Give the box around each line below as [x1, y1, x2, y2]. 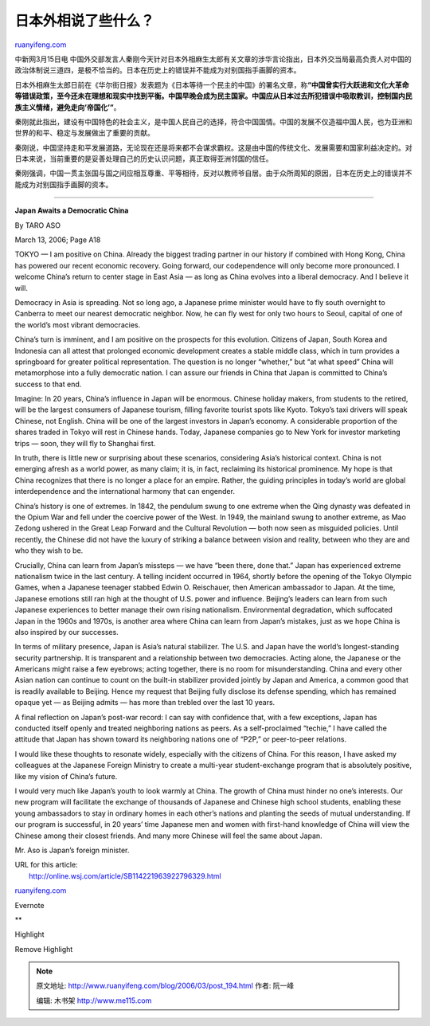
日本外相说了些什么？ [14, 12, 155, 29]
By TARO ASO [14, 220, 61, 230]
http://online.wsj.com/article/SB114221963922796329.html [29, 871, 222, 880]
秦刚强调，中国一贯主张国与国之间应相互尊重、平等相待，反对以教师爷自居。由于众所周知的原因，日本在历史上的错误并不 [14, 168, 412, 178]
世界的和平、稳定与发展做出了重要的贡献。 [14, 128, 154, 138]
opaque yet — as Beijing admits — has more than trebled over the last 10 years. [14, 698, 276, 707]
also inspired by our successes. [14, 627, 119, 636]
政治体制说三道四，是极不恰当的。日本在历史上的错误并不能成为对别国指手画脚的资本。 [14, 65, 301, 75]
